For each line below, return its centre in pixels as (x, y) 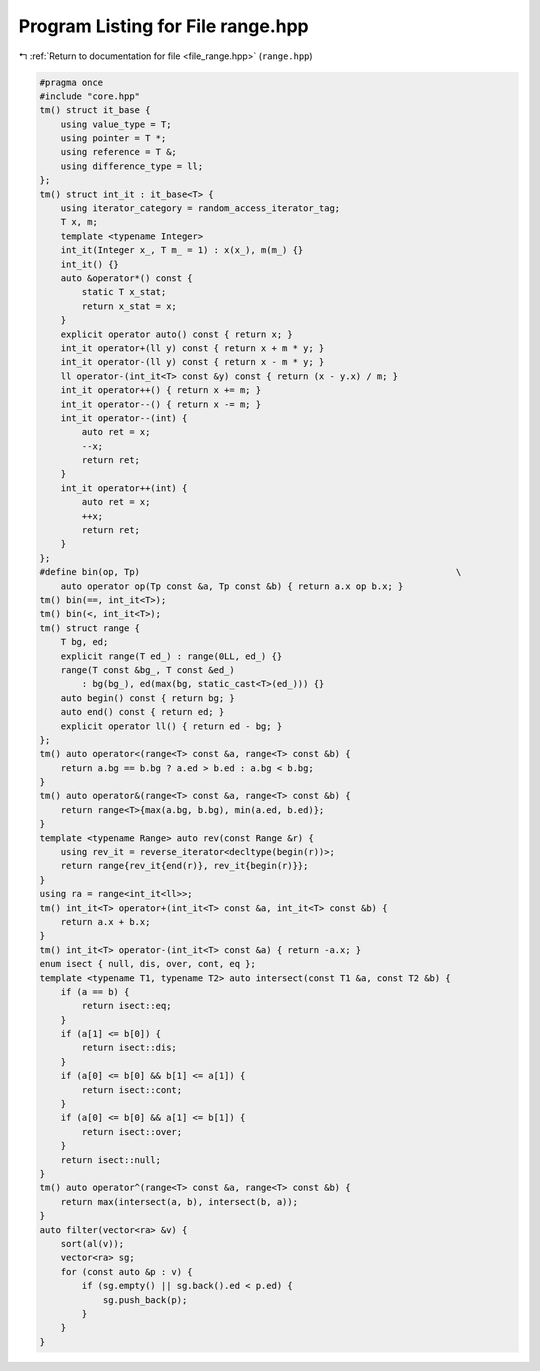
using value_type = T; (116, 124)
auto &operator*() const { (127, 278)
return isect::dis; (129, 1048)
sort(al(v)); (92, 1243)
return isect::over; (132, 1131)
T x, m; (79, 222)
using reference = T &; (118, 152)
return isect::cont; (132, 1089)
